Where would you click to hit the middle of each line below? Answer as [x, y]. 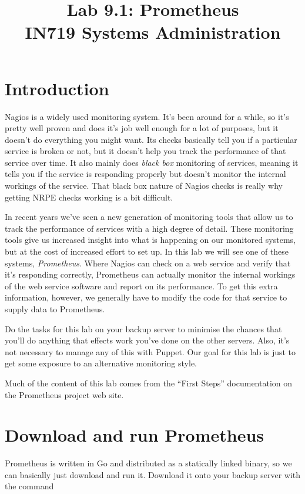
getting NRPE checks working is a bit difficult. [89, 197]
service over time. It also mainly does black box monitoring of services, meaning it [152, 162]
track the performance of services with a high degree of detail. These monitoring [149, 228]
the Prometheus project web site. [64, 394]
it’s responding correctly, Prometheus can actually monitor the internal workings [150, 274]
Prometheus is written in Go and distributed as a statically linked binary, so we [148, 463]
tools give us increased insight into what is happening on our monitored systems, [150, 240]
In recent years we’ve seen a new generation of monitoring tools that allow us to [149, 217]
